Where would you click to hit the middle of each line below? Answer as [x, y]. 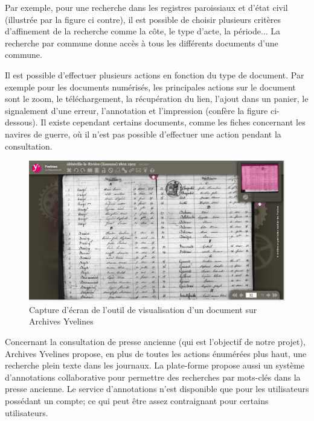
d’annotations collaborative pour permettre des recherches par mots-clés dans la [153, 377]
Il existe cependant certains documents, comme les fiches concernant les [173, 122]
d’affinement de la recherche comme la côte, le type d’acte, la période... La [143, 31]
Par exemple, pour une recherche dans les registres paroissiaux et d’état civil [146, 7]
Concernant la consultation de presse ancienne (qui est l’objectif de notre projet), [155, 342]
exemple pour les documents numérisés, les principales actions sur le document [150, 87]
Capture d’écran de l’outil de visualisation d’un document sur [143, 309]
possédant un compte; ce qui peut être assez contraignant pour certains [137, 400]
